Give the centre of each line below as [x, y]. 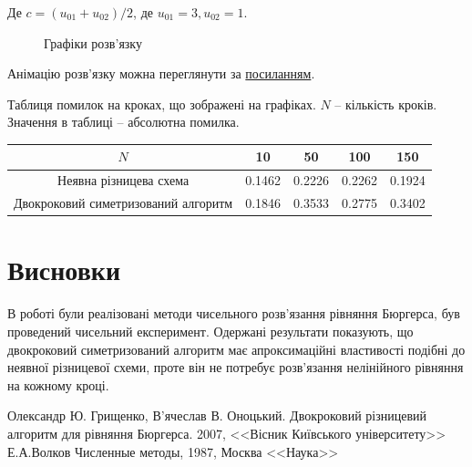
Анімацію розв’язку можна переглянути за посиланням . [161, 73]
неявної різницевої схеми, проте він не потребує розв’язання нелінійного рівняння [236, 367]
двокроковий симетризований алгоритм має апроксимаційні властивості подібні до [236, 349]
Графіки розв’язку [93, 42]
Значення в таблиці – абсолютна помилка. [123, 122]
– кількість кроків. [386, 104]
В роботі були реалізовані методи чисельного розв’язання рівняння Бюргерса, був [234, 313]
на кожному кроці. [58, 384]
